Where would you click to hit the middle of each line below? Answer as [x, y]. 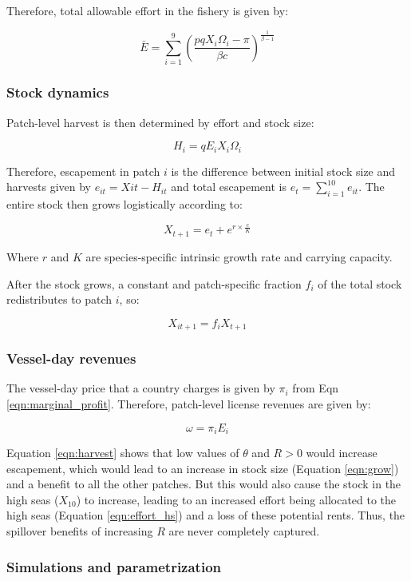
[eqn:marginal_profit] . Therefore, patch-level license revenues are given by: [189, 403]
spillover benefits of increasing [80, 530]
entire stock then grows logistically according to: [124, 203]
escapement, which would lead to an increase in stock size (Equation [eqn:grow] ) [203, 468]
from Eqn [316, 388]
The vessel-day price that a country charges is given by [141, 388]
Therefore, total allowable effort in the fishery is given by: [148, 10]
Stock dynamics [58, 92]
